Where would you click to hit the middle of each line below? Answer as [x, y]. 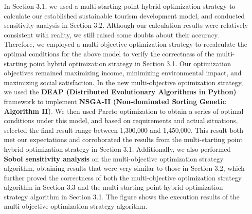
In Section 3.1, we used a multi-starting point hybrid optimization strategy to [120, 6]
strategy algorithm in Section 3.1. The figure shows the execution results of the [122, 196]
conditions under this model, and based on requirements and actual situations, [121, 120]
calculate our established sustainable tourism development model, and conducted [125, 15]
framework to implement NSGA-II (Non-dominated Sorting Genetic [115, 101]
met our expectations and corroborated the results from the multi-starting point [123, 139]
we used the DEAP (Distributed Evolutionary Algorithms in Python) [120, 92]
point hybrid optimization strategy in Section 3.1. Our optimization [130, 63]
